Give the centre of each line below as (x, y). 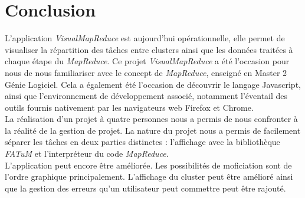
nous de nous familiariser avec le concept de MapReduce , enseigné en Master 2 (146, 72)
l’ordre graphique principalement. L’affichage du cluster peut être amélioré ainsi (149, 176)
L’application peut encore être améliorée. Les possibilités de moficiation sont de (148, 165)
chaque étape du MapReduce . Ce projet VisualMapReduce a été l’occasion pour (147, 61)
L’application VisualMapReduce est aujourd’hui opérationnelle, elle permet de (145, 38)
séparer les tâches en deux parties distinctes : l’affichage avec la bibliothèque (142, 142)
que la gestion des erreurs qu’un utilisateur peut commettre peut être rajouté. (145, 188)
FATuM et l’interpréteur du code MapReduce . (87, 154)
